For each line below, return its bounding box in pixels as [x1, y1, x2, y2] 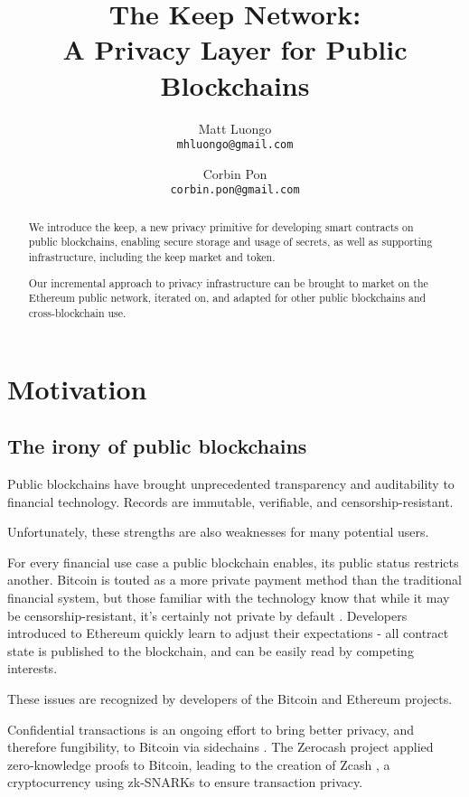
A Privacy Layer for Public [62, 31, 408, 68]
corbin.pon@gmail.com [170, 183, 300, 197]
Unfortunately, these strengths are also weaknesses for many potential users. [7, 522, 429, 541]
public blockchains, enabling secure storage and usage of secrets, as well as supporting [28, 234, 433, 249]
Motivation [7, 370, 147, 407]
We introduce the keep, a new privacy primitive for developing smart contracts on [28, 219, 414, 234]
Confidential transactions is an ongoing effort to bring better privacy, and [7, 719, 415, 738]
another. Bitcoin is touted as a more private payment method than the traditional [7, 570, 462, 589]
